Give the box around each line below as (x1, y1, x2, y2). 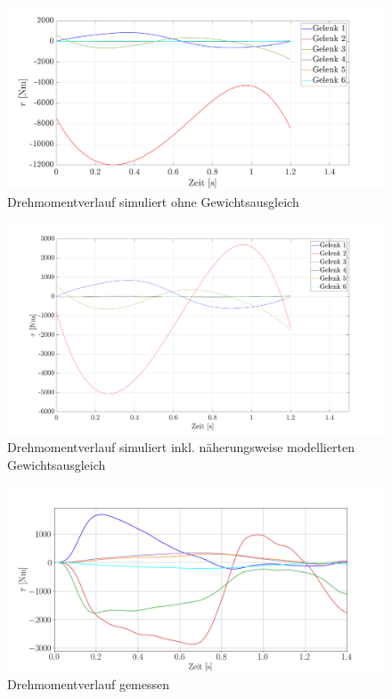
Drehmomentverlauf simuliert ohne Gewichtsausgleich (7, 192, 299, 210)
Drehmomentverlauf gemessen (7, 674, 170, 693)
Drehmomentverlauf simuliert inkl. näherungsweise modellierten (7, 438, 355, 456)
